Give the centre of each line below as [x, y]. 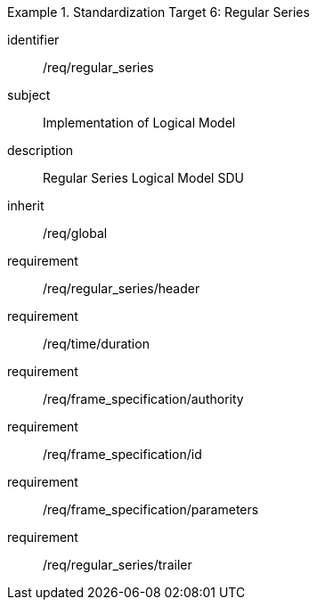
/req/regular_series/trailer [118, 565]
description [41, 150]
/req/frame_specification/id [122, 454]
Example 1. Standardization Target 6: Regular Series [158, 12]
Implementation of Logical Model [139, 123]
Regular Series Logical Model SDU [143, 178]
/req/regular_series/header [122, 288]
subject [29, 95]
